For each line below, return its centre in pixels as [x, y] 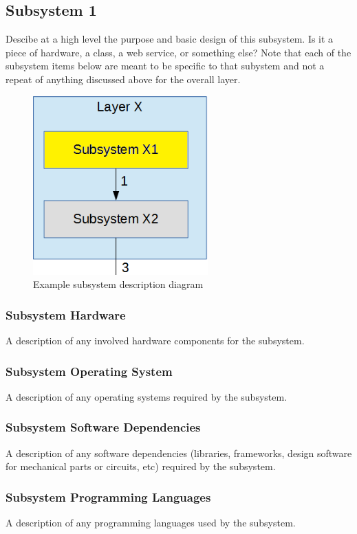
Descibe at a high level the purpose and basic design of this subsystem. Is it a [170, 39]
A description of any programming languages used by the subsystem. [151, 523]
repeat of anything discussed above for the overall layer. [123, 79]
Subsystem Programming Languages [108, 497]
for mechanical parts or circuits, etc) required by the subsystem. [141, 466]
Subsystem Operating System [89, 371]
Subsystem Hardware [66, 314]
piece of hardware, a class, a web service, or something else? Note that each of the [178, 52]
